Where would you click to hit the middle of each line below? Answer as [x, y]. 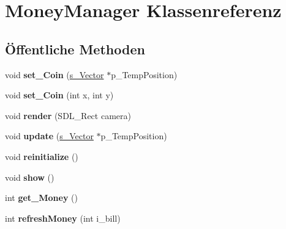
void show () [30, 177]
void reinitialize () [42, 156]
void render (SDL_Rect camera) [68, 115]
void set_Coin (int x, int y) [59, 95]
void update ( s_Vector [49, 136]
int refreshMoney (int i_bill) [63, 218]
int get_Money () [41, 198]
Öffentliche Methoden [75, 49]
